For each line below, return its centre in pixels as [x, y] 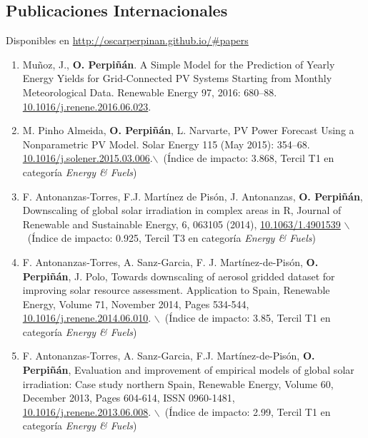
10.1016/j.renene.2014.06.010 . [87, 318]
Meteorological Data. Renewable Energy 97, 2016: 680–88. [150, 92]
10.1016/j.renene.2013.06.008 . [87, 411]
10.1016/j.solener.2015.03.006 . [88, 158]
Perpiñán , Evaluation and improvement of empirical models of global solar [188, 370]
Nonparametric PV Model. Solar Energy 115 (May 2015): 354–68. [166, 144]
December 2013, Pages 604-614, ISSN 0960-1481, [129, 398]
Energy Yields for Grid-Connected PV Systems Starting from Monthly [177, 78]
